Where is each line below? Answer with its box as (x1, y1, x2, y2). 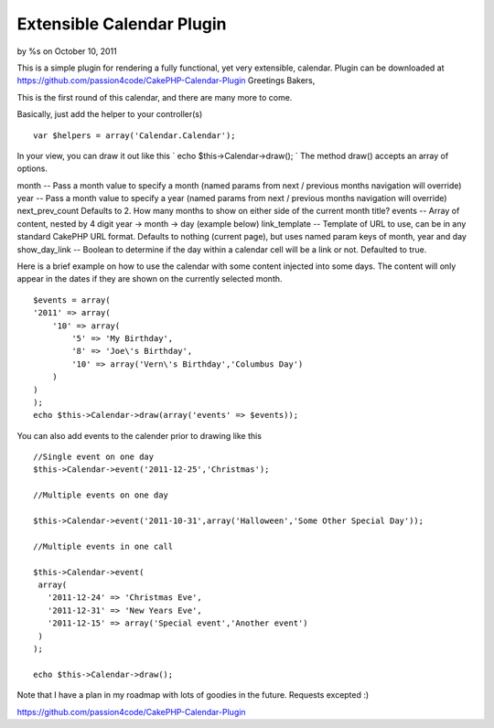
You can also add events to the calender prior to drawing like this (16, 430, 263, 441)
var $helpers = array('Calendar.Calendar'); (33, 130, 237, 141)
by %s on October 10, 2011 (16, 46, 118, 57)
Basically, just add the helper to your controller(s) (16, 109, 203, 120)
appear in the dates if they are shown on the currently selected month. (16, 273, 283, 284)
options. (16, 163, 48, 174)
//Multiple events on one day (33, 490, 169, 500)
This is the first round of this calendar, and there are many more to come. (16, 91, 293, 102)
